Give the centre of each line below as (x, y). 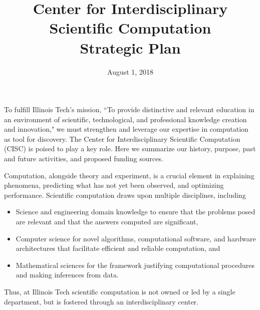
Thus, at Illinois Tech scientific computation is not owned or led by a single (120, 291)
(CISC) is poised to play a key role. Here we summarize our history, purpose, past (130, 148)
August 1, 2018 (130, 71)
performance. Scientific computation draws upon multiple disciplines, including (125, 195)
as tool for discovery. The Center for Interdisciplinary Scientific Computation (122, 138)
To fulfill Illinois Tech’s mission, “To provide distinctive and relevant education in (129, 109)
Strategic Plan (130, 47)
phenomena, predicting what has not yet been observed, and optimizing (114, 185)
